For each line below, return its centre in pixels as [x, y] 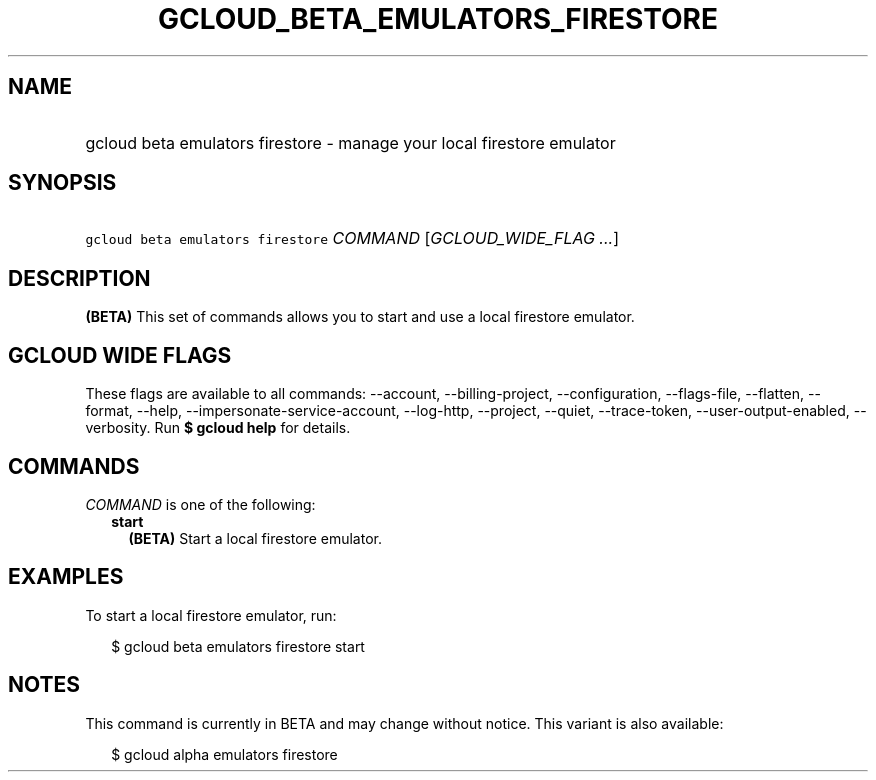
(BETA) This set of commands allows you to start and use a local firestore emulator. [360, 317]
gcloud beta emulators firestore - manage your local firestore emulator [350, 142]
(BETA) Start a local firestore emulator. [255, 538]
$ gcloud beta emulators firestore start [238, 646]
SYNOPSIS [62, 183]
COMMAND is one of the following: [200, 504]
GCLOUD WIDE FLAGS [120, 355]
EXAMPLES [66, 577]
